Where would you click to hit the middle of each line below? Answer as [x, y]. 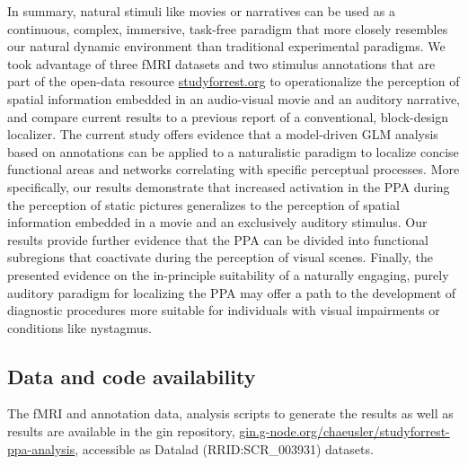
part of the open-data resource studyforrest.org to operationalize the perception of [234, 81]
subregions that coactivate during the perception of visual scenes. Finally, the [220, 257]
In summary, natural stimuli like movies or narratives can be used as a [201, 11]
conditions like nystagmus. [79, 327]
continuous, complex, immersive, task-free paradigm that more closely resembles [228, 28]
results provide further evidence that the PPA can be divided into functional [218, 239]
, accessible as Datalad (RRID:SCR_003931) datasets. [224, 448]
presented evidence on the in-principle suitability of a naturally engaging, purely [228, 274]
